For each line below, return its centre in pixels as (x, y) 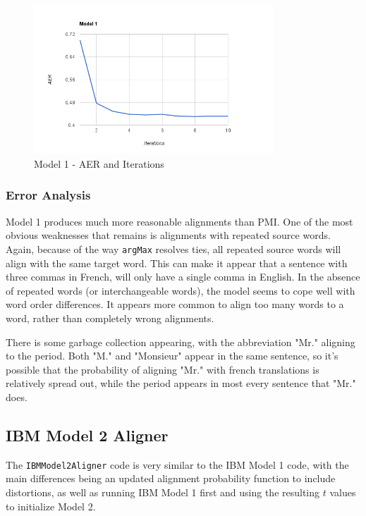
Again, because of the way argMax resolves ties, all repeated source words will (173, 248)
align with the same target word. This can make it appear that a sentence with (177, 263)
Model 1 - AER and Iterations (99, 163)
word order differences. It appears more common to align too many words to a (175, 304)
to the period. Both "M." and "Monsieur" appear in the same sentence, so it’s (172, 356)
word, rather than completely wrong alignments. (110, 318)
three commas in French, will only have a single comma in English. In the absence (183, 277)
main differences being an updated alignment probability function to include (171, 478)
